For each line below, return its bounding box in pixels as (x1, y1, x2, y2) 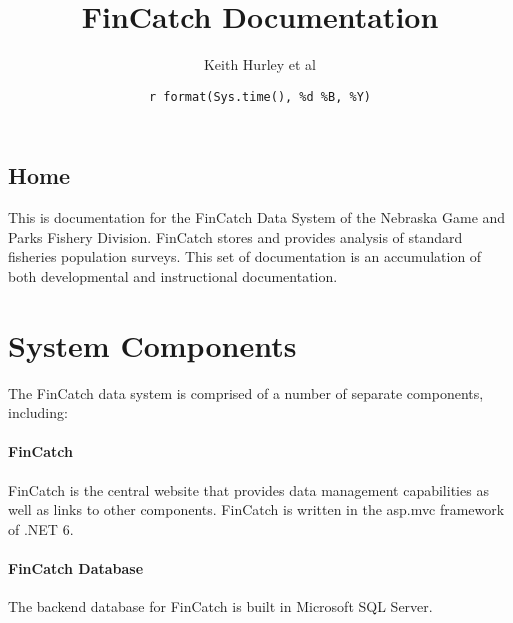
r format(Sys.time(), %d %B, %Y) (149, 89, 371, 104)
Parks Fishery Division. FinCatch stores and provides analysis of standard (8, 226, 463, 247)
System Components (8, 324, 297, 365)
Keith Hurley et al (203, 54, 317, 75)
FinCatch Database (8, 558, 144, 579)
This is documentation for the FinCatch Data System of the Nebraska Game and (8, 207, 506, 228)
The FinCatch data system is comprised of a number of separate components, (8, 382, 484, 403)
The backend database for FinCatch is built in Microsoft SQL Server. (8, 596, 433, 617)
